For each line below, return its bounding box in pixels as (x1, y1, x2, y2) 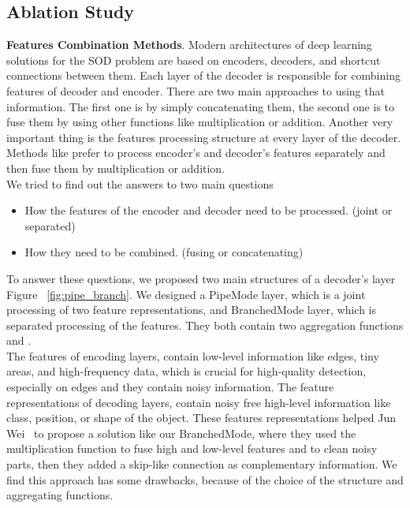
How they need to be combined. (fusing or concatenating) (24, 244, 304, 260)
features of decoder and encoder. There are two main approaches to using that (6, 82, 385, 99)
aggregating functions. (6, 487, 114, 503)
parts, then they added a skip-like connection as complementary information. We (6, 456, 397, 473)
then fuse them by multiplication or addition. (6, 159, 225, 176)
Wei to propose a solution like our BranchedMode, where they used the (6, 424, 356, 441)
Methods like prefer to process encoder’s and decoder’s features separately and (6, 144, 386, 161)
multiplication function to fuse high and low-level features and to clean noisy (6, 440, 378, 457)
